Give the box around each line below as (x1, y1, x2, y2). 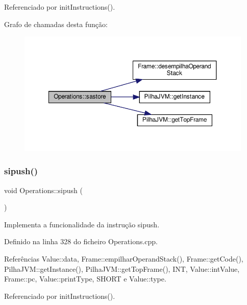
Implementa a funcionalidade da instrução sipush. (4, 219, 160, 229)
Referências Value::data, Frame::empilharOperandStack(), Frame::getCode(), (4, 253, 243, 264)
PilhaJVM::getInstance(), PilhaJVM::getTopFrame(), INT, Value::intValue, (4, 263, 240, 274)
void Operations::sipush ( (4, 184, 83, 195)
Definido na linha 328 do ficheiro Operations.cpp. (4, 236, 158, 247)
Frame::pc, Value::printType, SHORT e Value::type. (4, 273, 166, 284)
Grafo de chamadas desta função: (4, 18, 108, 29)
